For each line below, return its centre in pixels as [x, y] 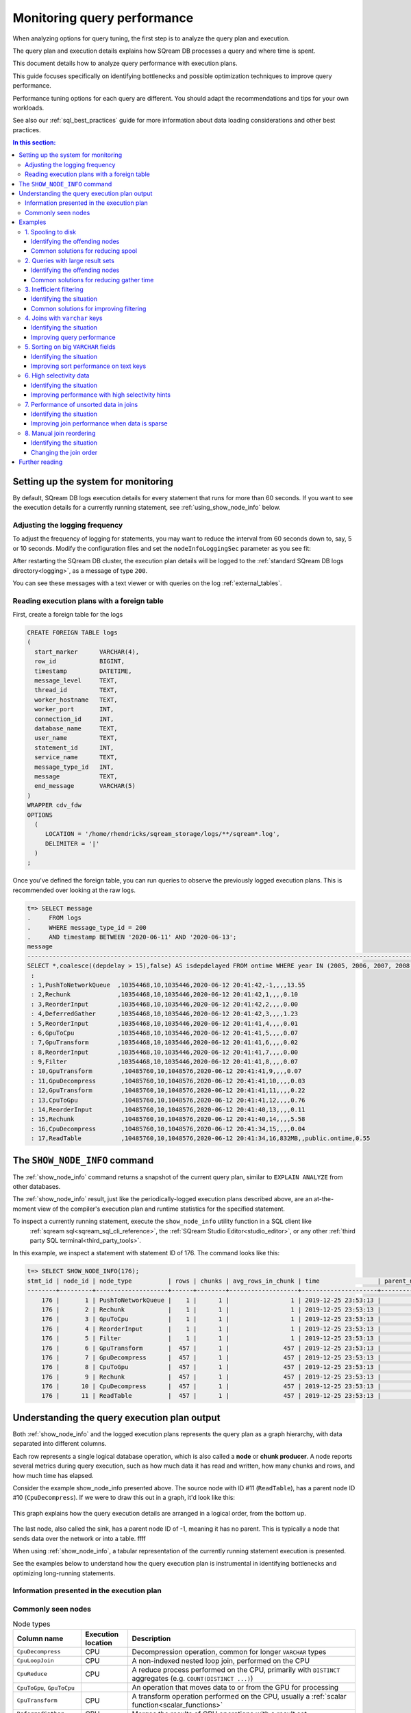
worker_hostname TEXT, [76, 700]
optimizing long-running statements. [64, 1573]
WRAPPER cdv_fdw [54, 805]
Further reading [41, 462]
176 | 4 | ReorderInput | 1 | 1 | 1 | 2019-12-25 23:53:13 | [211, 1329]
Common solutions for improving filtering [89, 308]
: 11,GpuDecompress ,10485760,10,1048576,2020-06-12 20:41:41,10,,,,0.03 [168, 1081]
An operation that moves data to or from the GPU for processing [235, 1687]
